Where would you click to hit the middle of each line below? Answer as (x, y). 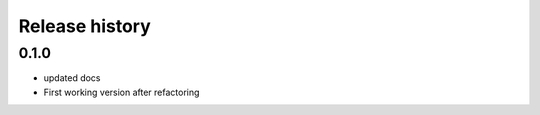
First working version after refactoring (121, 92)
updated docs (72, 78)
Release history (85, 26)
